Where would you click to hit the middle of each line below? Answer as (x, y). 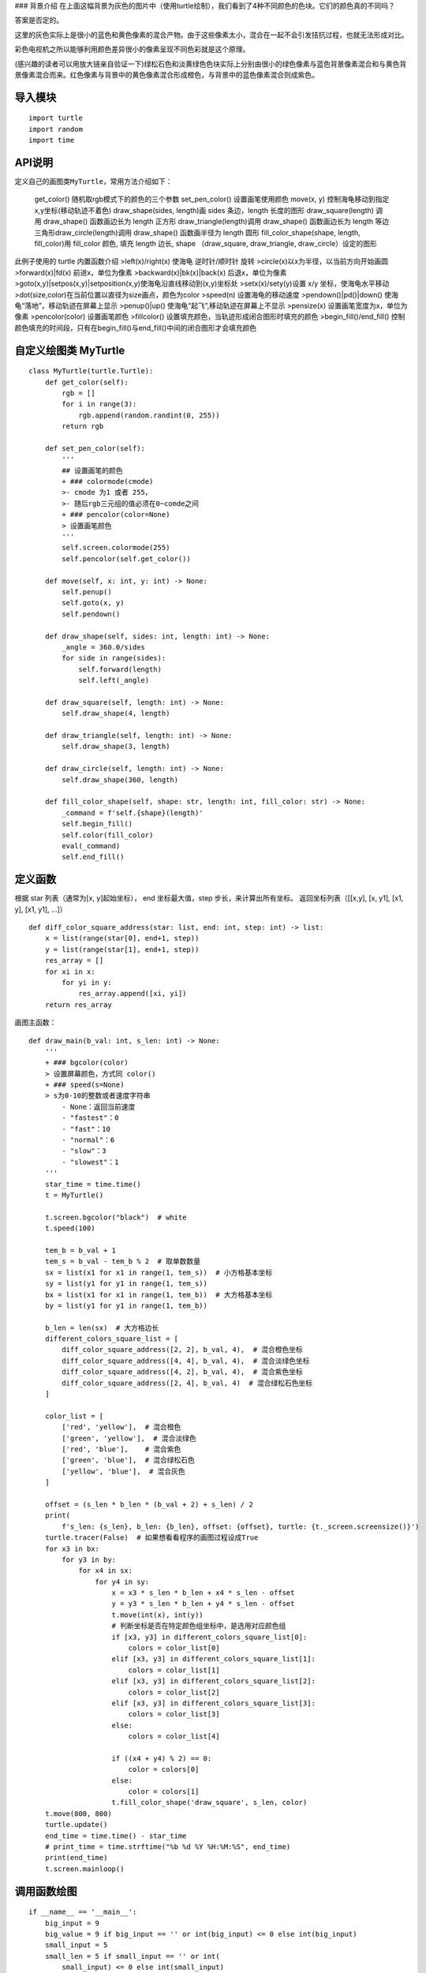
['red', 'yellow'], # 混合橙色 (121, 1427)
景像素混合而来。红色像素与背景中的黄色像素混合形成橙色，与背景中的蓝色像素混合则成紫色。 (166, 74)
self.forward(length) (120, 669)
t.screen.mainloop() (84, 1869)
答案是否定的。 (39, 21)
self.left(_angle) (114, 680)
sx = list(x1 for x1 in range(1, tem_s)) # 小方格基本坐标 (159, 1272)
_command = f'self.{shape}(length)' (133, 812)
